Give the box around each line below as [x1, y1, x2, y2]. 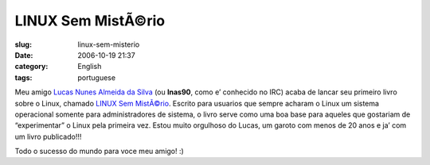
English [77, 62, 102, 71]
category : [14, 62, 49, 71]
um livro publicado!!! [14, 132, 82, 141]
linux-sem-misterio [77, 40, 140, 49]
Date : [14, 50, 33, 59]
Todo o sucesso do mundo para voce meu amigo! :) [14, 147, 185, 156]
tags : [14, 72, 33, 82]
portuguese [77, 72, 115, 82]
